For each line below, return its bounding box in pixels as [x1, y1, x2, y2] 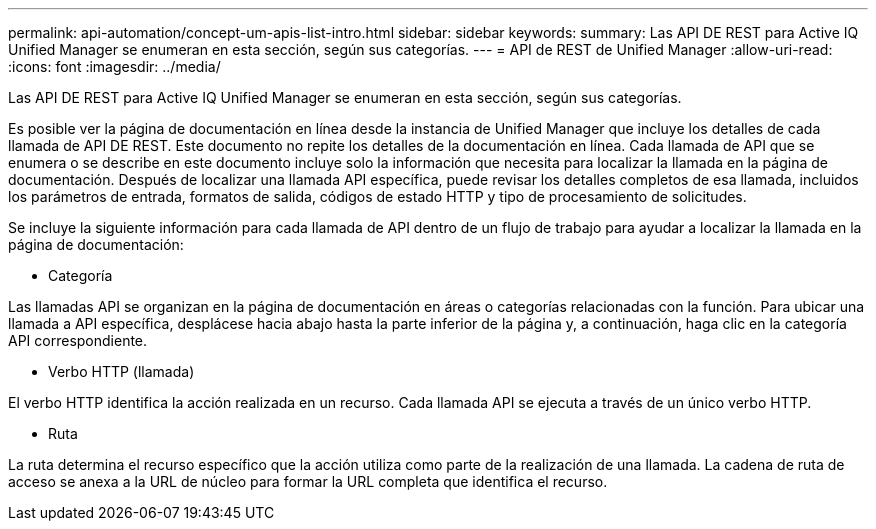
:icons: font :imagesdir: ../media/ [8, 58, 221, 75]
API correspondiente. [8, 332, 148, 349]
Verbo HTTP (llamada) [48, 363, 195, 380]
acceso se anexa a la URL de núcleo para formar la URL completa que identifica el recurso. [8, 473, 608, 490]
